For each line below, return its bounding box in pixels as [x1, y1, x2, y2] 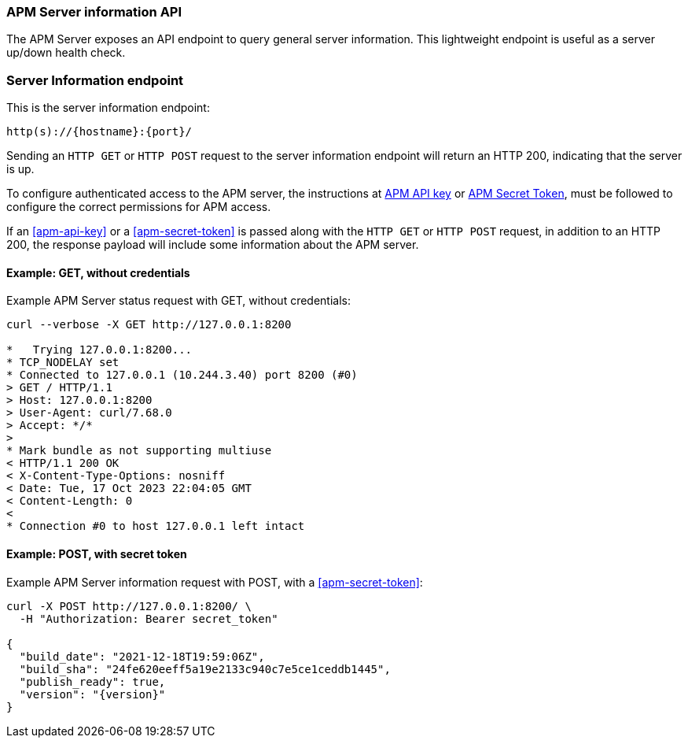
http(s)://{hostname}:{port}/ [6, 125, 193, 139]
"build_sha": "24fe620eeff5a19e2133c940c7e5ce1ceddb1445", [19, 662, 391, 676]
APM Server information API [6, 4, 182, 20]
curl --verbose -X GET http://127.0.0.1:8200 [6, 318, 292, 331]
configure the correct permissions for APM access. [6, 200, 271, 214]
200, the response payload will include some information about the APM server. [6, 238, 419, 252]
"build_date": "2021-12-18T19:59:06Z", [19, 650, 265, 663]
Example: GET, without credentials [6, 265, 190, 279]
